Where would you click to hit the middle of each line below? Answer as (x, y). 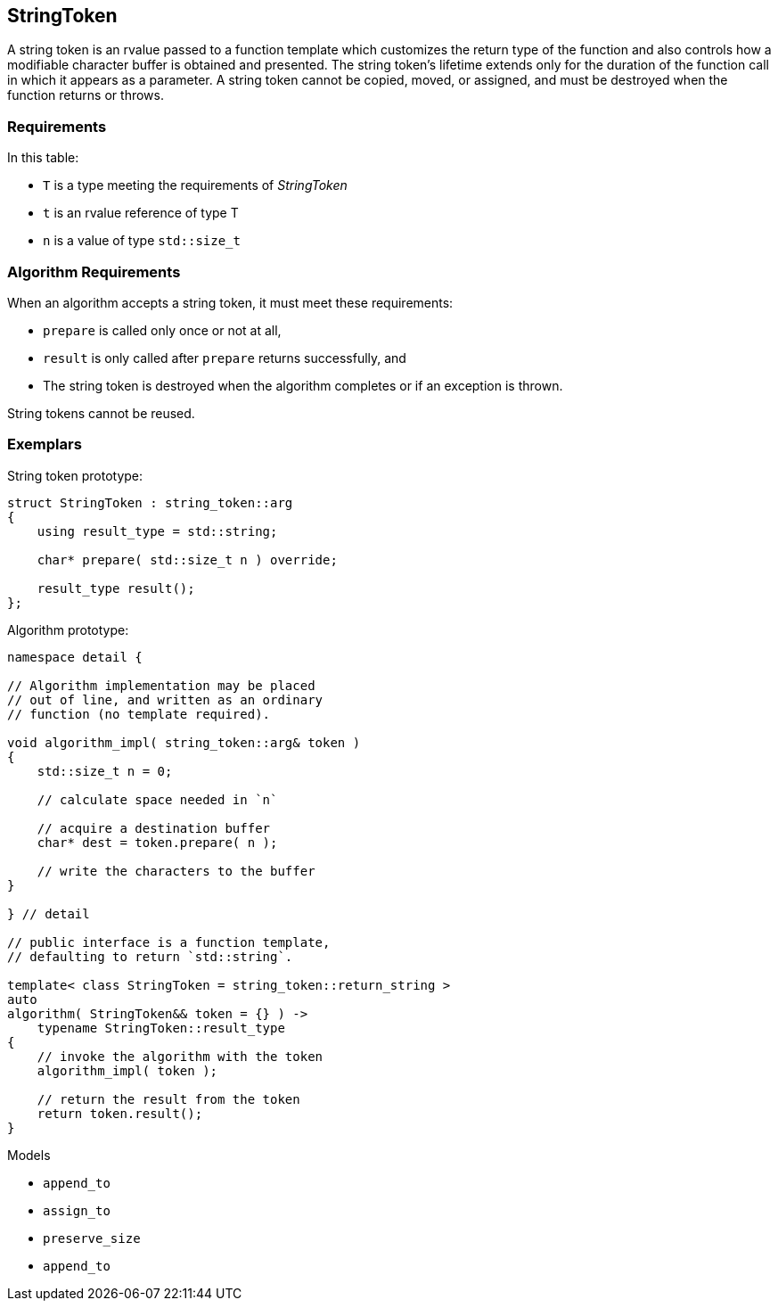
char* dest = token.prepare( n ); (157, 842)
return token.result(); (120, 1113)
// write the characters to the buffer (176, 871)
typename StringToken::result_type (161, 1028)
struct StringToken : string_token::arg (150, 502)
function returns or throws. (86, 95)
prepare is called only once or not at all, (162, 330)
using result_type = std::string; (157, 531)
